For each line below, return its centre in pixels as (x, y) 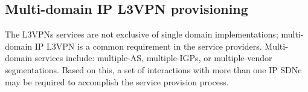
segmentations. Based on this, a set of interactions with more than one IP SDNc (153, 69)
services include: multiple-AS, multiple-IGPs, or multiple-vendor (153, 58)
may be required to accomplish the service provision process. (117, 81)
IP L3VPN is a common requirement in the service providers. (148, 46)
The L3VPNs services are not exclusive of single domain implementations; (142, 34)
